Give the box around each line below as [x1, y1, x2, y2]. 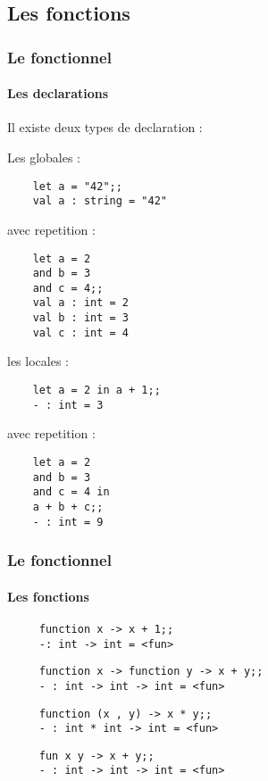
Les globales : [7, 148, 80, 167]
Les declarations [7, 84, 109, 103]
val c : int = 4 [32, 326, 130, 339]
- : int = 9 [32, 515, 104, 528]
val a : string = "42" [32, 195, 167, 208]
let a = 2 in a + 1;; [32, 384, 161, 397]
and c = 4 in [32, 486, 110, 499]
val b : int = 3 [32, 312, 130, 325]
